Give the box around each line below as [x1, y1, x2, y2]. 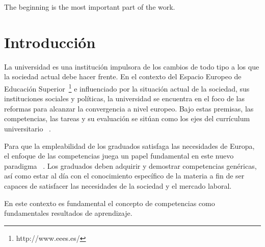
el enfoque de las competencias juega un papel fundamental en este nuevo [4, 150, 234, 161]
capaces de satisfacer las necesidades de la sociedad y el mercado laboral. [4, 180, 232, 191]
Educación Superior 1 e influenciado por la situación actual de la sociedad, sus [4, 81, 250, 94]
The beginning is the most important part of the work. [4, 2, 175, 12]
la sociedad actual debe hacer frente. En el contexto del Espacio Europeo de [4, 71, 242, 82]
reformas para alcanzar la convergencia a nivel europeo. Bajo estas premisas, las [4, 103, 254, 114]
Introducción [4, 31, 96, 52]
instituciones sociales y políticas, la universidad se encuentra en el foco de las [4, 93, 245, 104]
